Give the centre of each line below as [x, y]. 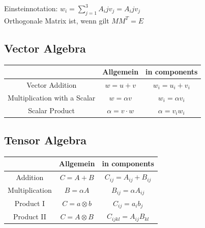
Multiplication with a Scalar [52, 97]
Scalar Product [52, 110]
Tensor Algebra [46, 140]
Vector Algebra [45, 48]
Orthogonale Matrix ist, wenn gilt [57, 20]
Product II [30, 216]
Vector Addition [52, 84]
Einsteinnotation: [31, 8]
